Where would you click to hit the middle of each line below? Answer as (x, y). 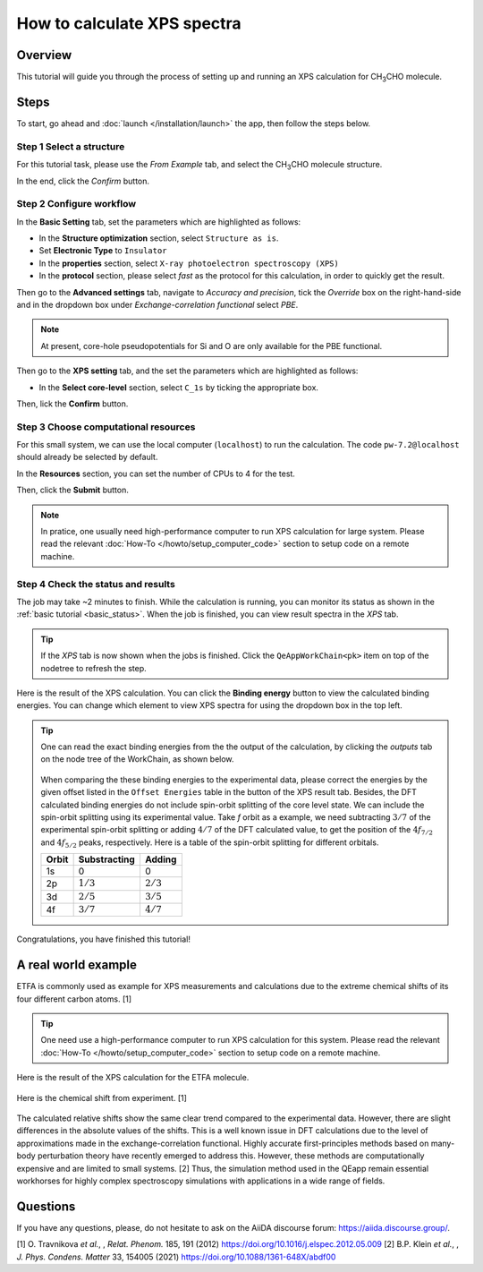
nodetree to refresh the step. (93, 668)
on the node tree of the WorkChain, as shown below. (137, 759)
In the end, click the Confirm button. (83, 181)
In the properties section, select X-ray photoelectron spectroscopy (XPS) (189, 263)
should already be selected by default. (87, 457)
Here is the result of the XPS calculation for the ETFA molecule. (133, 1078)
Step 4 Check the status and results (96, 584)
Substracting (107, 859)
